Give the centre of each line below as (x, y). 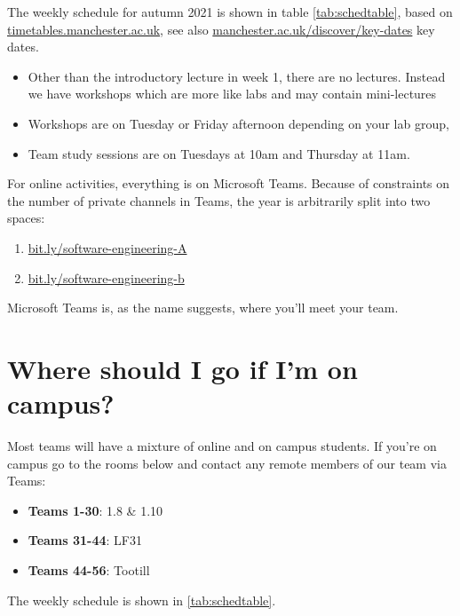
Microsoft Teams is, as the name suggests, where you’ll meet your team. (203, 308)
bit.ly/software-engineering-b (106, 277)
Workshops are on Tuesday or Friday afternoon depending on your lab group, (238, 123)
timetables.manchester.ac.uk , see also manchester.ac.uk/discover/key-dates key (221, 29)
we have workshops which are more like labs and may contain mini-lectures (232, 94)
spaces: (26, 218)
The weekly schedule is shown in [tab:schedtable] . (142, 600)
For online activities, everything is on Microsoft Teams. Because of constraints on (229, 183)
